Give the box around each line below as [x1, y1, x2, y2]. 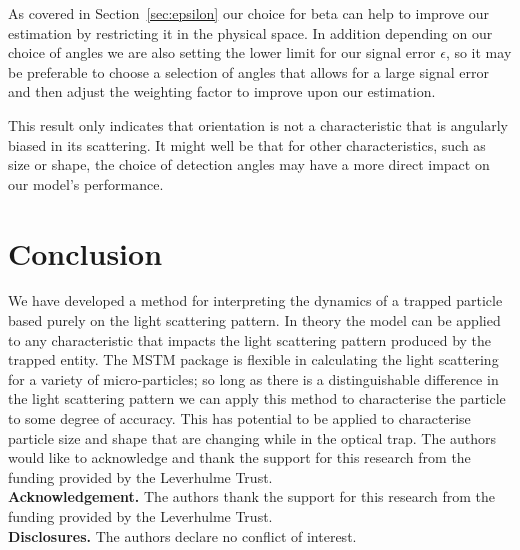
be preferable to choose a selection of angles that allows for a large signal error [8, 61, 489, 82]
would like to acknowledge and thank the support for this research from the [8, 447, 471, 468]
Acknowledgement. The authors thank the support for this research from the [8, 486, 495, 507]
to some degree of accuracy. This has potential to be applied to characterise [8, 408, 471, 429]
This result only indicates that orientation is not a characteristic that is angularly [8, 114, 509, 135]
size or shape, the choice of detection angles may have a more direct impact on [8, 154, 490, 175]
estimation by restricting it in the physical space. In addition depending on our [8, 22, 493, 43]
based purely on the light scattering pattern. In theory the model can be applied [8, 310, 501, 331]
